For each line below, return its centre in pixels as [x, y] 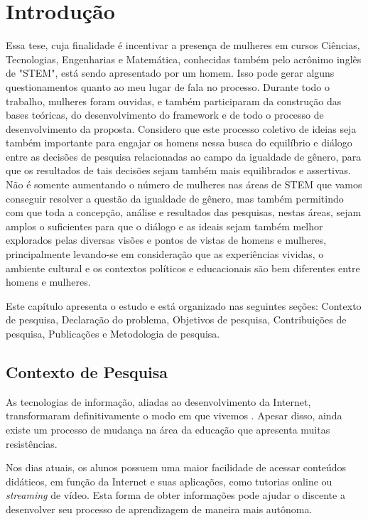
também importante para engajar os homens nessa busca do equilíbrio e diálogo [179, 143]
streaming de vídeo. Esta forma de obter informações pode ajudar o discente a [175, 495]
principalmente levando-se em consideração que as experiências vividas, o [165, 254]
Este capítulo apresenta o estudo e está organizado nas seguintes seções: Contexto [184, 305]
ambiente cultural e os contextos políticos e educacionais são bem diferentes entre [183, 268]
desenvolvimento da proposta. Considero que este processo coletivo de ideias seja [181, 128]
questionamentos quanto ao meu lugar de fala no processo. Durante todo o [168, 86]
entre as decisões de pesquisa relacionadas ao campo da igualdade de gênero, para [184, 156]
